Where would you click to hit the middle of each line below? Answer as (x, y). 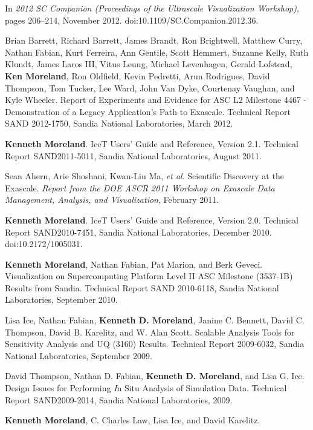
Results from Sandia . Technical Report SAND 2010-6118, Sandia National (142, 287)
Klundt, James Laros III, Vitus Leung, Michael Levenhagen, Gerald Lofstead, (149, 64)
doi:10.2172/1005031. (44, 244)
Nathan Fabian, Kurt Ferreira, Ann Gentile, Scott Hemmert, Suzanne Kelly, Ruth (157, 52)
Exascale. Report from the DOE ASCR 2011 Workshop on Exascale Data (140, 187)
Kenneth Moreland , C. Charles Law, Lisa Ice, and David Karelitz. (133, 420)
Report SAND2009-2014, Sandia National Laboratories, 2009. (119, 399)
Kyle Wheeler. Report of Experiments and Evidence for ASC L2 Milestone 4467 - (156, 100)
